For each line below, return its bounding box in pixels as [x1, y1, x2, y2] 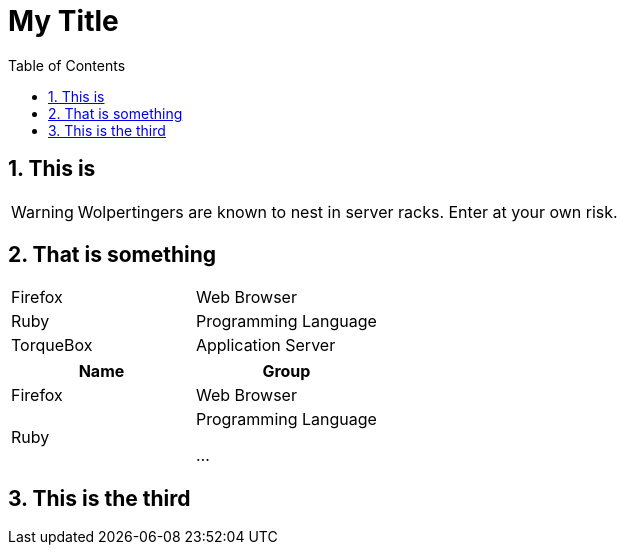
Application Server [195, 335, 336, 356]
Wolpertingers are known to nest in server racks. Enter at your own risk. [77, 201, 618, 222]
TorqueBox [11, 335, 93, 356]
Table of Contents [8, 56, 126, 74]
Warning [11, 201, 74, 222]
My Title [8, 4, 119, 38]
